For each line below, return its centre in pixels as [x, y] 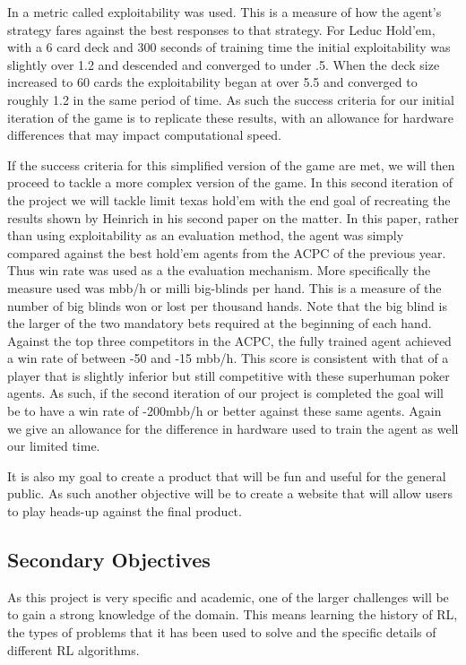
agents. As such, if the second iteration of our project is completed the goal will [225, 393]
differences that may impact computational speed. [144, 135]
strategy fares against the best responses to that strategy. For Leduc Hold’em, [221, 29]
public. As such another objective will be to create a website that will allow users [230, 493]
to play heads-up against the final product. [125, 511]
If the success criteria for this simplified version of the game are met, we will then [231, 164]
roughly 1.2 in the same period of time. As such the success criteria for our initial [231, 99]
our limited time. [54, 446]
